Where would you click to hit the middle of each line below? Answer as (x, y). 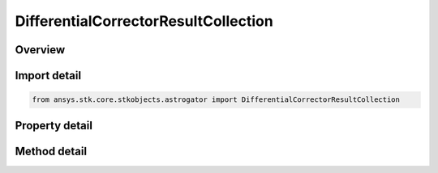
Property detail (54, 125)
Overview (40, 50)
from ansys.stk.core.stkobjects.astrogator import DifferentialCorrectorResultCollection (216, 100)
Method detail (51, 151)
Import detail (48, 76)
